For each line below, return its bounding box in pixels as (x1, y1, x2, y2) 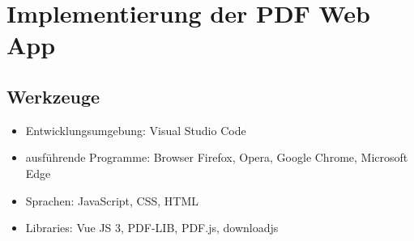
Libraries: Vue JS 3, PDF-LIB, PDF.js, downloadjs (25, 219, 279, 236)
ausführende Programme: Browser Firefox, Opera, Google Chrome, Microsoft (25, 149, 408, 166)
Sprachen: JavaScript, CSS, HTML (25, 192, 199, 209)
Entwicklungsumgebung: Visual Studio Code (25, 121, 246, 138)
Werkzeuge (6, 83, 100, 108)
